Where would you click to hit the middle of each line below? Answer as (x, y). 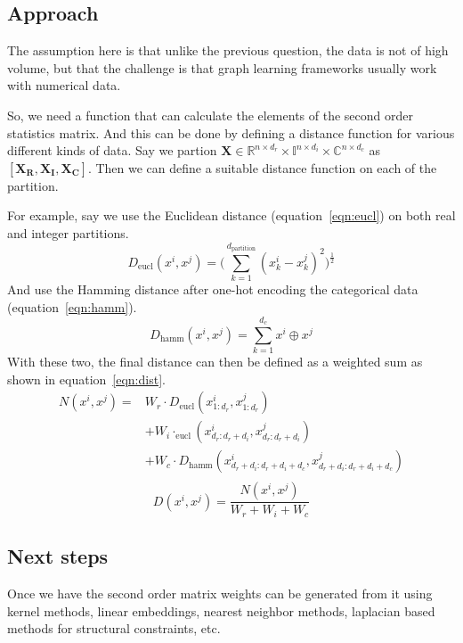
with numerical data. (64, 85)
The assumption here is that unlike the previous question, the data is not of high (228, 50)
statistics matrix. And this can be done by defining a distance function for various (231, 132)
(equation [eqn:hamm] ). (72, 306)
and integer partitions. (68, 232)
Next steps (58, 556)
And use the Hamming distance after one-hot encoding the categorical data (213, 289)
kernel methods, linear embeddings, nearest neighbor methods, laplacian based (221, 610)
